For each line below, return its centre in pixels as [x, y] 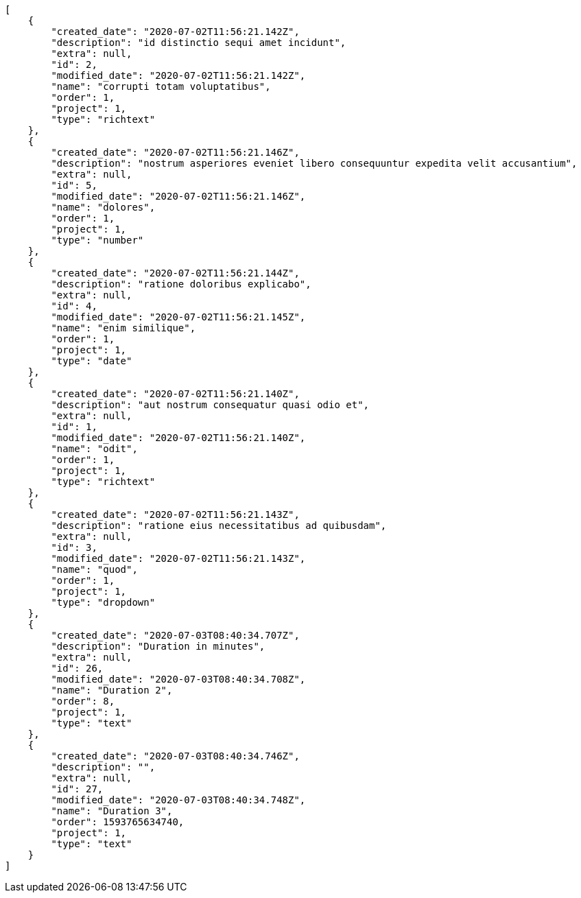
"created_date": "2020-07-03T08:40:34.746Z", [175, 756]
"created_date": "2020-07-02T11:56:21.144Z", [175, 273]
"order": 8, [83, 701]
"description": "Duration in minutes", [158, 646]
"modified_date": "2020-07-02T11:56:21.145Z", [178, 317]
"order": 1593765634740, [118, 822]
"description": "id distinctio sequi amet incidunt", [199, 43]
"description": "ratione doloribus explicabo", [181, 284]
